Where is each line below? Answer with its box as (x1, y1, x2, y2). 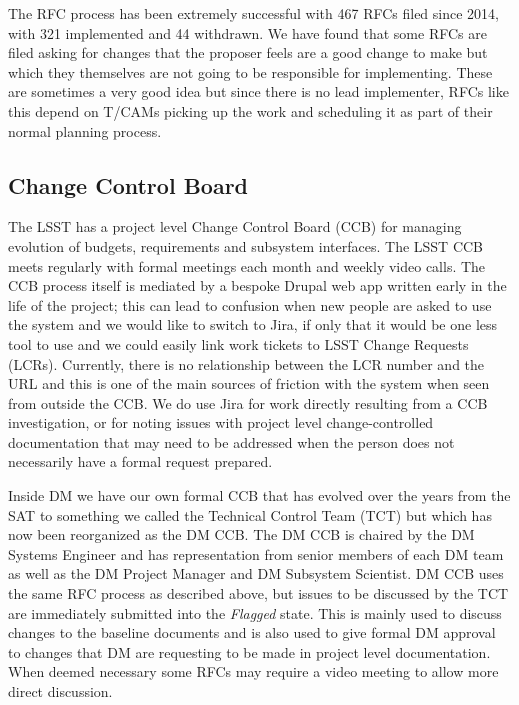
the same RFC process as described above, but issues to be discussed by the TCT (8, 583, 509, 604)
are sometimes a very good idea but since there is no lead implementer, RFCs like (8, 81, 509, 102)
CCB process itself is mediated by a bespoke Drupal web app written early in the (8, 275, 507, 296)
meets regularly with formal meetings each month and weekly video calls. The (8, 255, 486, 276)
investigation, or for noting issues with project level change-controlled (8, 412, 434, 433)
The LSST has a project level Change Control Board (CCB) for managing (8, 216, 462, 237)
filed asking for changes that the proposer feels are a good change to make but (8, 42, 488, 63)
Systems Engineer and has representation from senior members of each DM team (8, 543, 504, 564)
